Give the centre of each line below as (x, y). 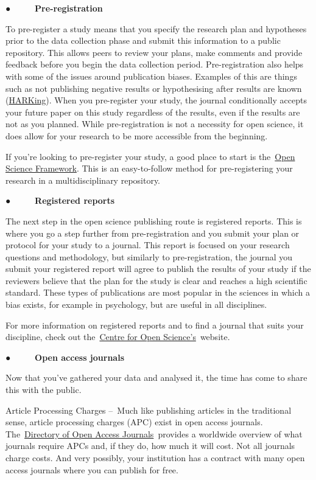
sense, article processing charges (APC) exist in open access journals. (134, 422)
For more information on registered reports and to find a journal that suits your (155, 325)
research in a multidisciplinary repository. (83, 180)
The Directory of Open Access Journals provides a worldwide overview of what (154, 433)
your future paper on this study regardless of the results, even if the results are (153, 112)
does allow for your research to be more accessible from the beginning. (137, 135)
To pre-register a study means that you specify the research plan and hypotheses (156, 28)
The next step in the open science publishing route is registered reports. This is (154, 221)
